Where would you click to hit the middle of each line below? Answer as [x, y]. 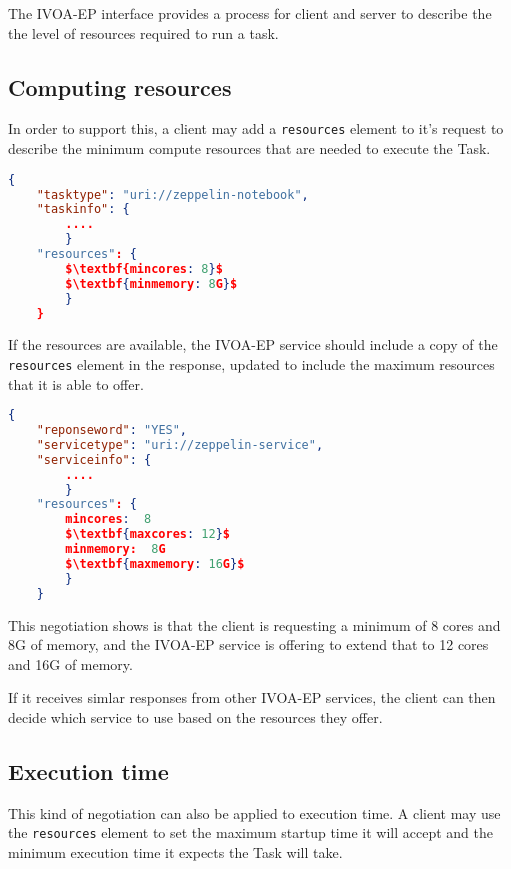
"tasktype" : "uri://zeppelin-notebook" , [172, 194]
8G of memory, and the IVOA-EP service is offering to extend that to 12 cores [248, 644]
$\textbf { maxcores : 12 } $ [148, 534]
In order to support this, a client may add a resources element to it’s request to [256, 128]
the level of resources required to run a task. [143, 32]
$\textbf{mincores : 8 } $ [144, 268]
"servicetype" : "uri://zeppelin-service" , [180, 444]
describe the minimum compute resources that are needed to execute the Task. [249, 148]
